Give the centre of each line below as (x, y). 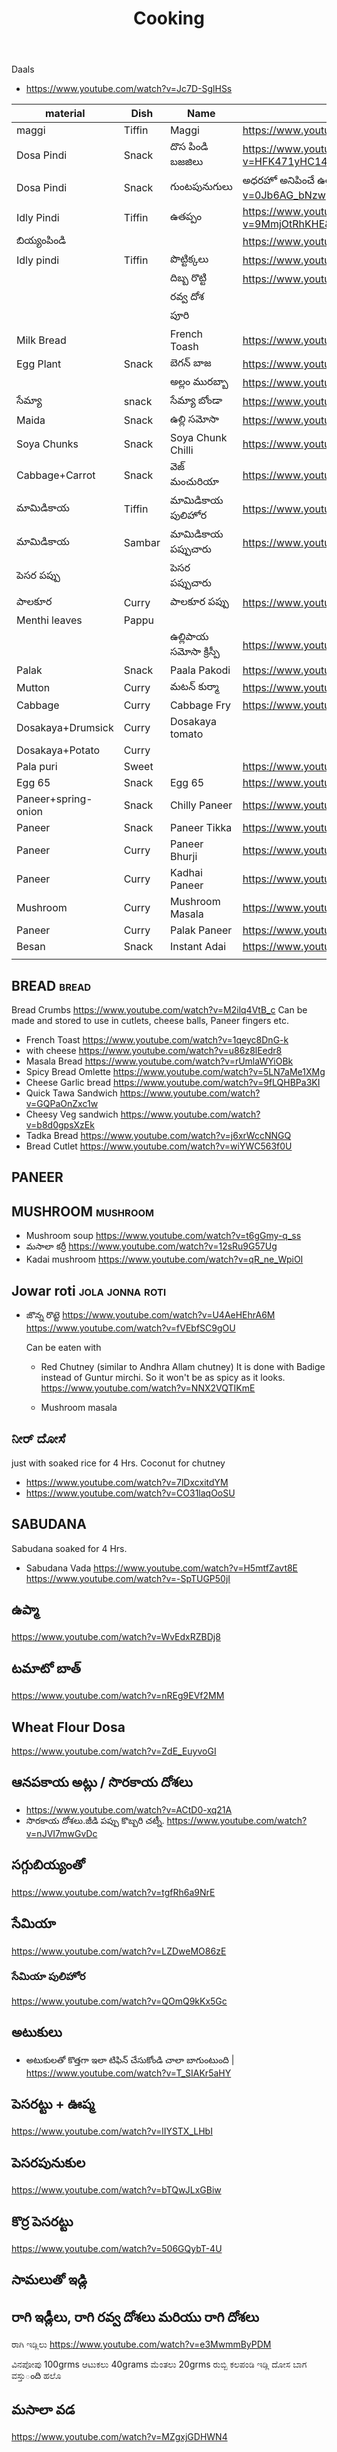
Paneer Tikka (201, 828)
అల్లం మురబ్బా (199, 382)
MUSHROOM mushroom (83, 1211)
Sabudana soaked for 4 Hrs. (69, 1548)
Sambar (142, 543)
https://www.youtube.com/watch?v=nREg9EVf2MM (118, 1696)
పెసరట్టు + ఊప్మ (53, 2104)
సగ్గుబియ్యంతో (48, 1865)
